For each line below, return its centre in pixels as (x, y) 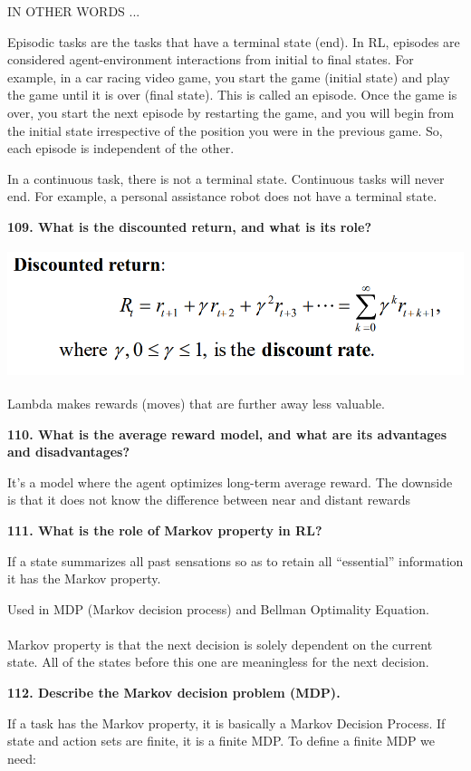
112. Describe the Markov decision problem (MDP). (174, 693)
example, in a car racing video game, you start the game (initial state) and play (229, 77)
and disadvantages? (69, 452)
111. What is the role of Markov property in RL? (165, 530)
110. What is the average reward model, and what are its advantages (227, 434)
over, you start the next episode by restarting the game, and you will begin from (231, 112)
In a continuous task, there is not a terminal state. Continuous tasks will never (226, 178)
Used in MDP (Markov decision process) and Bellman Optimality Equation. (218, 608)
